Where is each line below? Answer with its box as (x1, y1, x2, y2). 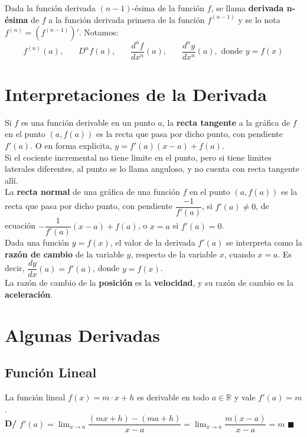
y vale (234, 391, 256, 403)
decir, (5, 262, 25, 274)
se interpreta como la (226, 236, 302, 249)
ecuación (5, 219, 36, 231)
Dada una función (5, 236, 70, 249)
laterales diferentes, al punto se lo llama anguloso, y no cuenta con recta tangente (5, 162, 299, 175)
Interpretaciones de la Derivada (5, 81, 267, 106)
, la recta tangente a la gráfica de (162, 116, 290, 128)
